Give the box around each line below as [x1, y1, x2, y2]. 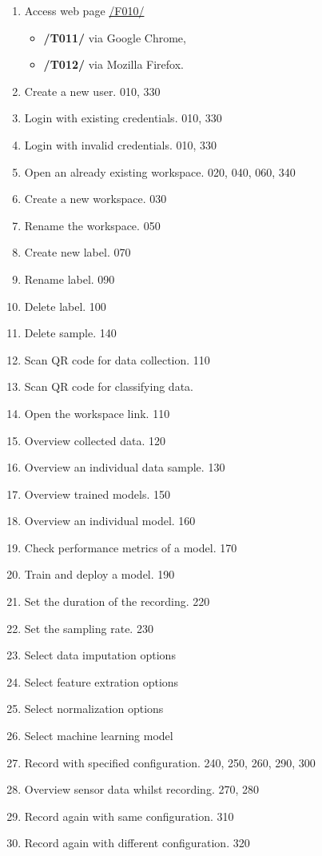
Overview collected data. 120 [24, 432, 165, 448]
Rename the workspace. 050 [24, 217, 161, 233]
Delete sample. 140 [24, 324, 117, 341]
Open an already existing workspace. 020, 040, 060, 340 [24, 163, 296, 180]
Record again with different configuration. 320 [24, 834, 250, 851]
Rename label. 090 [24, 270, 115, 287]
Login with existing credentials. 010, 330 [24, 109, 222, 126]
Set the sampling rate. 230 [24, 619, 153, 636]
